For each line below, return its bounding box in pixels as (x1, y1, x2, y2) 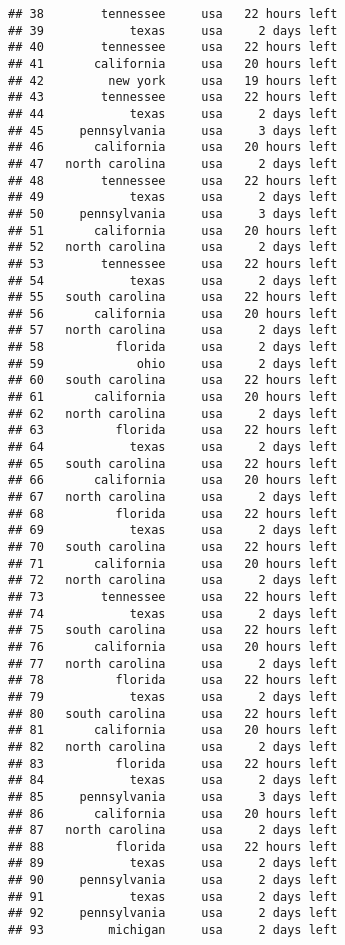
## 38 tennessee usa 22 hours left (8, 7, 338, 21)
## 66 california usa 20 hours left (8, 473, 338, 488)
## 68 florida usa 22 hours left (8, 506, 338, 521)
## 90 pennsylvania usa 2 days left (8, 873, 338, 888)
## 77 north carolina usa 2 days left (8, 656, 338, 671)
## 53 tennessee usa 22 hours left (8, 256, 338, 271)
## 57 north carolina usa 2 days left (8, 323, 338, 338)
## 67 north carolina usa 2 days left (8, 490, 338, 505)
